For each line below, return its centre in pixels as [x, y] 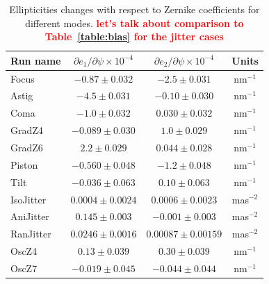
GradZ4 [27, 130]
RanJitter [31, 234]
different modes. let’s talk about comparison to [134, 23]
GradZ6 [27, 147]
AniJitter [30, 216]
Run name [36, 60]
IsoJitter [28, 199]
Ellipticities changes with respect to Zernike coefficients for [134, 9]
